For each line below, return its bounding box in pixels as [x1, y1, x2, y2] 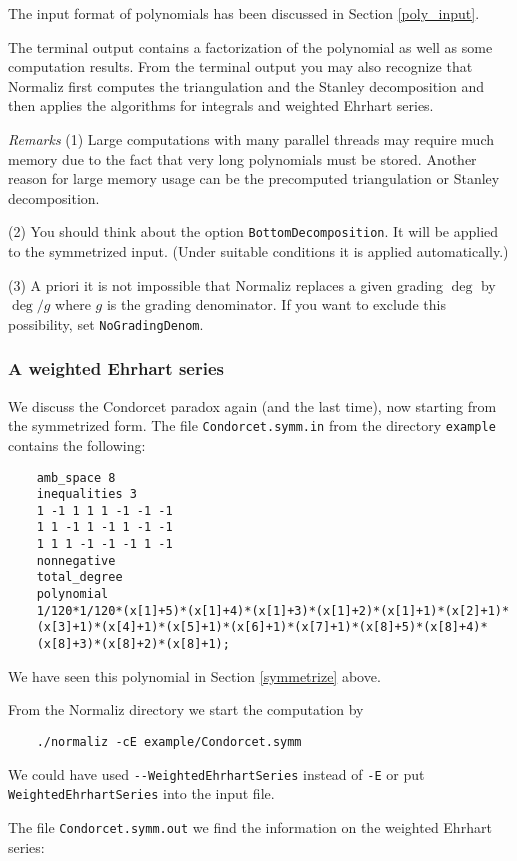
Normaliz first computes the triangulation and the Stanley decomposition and [8, 75, 484, 96]
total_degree [36, 570, 123, 585]
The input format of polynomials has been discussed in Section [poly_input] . [8, 3, 480, 23]
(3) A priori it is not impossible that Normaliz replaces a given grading [8, 274, 443, 295]
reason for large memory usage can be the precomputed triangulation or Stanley [8, 168, 500, 189]
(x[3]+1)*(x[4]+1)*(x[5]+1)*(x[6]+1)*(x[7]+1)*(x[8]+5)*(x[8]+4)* [36, 620, 488, 635]
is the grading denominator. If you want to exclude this [106, 294, 446, 315]
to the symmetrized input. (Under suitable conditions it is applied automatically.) [8, 241, 509, 261]
